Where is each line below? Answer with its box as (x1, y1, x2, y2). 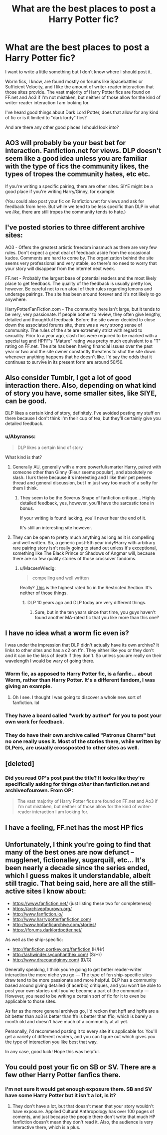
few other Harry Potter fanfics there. (5, 1071, 121, 1079)
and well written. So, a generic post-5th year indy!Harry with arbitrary (12, 539, 156, 545)
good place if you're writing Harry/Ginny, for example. (5, 188, 116, 195)
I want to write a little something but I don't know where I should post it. (5, 68, 152, 75)
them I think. (12, 485, 38, 491)
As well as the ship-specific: (5, 936, 63, 942)
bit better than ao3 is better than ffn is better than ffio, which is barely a (5, 1013, 152, 1019)
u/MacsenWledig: (19, 565, 56, 571)
